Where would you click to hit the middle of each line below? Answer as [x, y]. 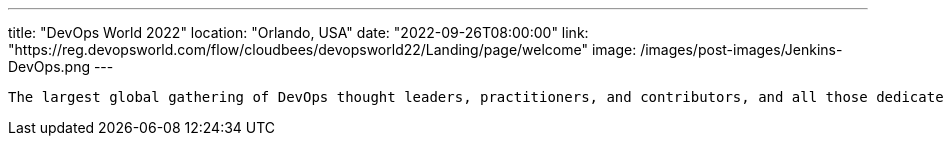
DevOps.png [49, 66]
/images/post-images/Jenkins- [741, 49]
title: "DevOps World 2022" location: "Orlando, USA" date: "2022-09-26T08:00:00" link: [298, 32]
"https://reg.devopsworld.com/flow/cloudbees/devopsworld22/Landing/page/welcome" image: [322, 49]
